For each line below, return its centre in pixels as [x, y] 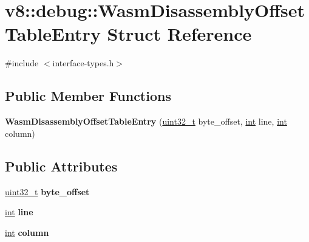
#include [22, 63]
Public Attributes [61, 166]
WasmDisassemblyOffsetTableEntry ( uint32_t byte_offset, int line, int [146, 121]
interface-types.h [83, 63]
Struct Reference [179, 34]
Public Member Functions [88, 96]
